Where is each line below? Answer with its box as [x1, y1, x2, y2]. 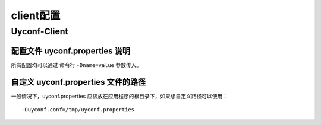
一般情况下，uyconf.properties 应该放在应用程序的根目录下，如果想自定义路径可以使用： [11, 92, 228, 100]
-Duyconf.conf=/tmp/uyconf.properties [21, 107, 135, 113]
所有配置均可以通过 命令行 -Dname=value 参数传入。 [11, 61, 142, 68]
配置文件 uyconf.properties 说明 [11, 46, 131, 56]
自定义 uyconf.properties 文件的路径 [11, 77, 146, 87]
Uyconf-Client [11, 26, 68, 37]
